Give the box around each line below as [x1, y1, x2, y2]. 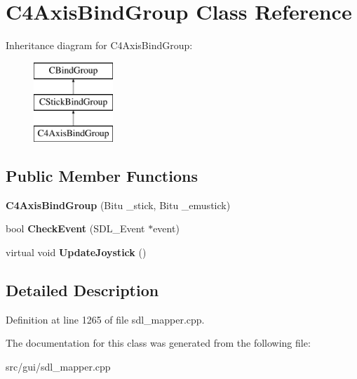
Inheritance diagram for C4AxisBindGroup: [6, 38, 193, 53]
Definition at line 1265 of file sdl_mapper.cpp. [6, 312, 205, 326]
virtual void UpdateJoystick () [6, 245, 147, 260]
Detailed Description [6, 279, 159, 301]
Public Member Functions [6, 165, 198, 187]
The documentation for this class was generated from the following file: [6, 335, 311, 350]
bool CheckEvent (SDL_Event [6, 221, 145, 236]
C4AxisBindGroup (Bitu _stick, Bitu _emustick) [6, 197, 231, 212]
